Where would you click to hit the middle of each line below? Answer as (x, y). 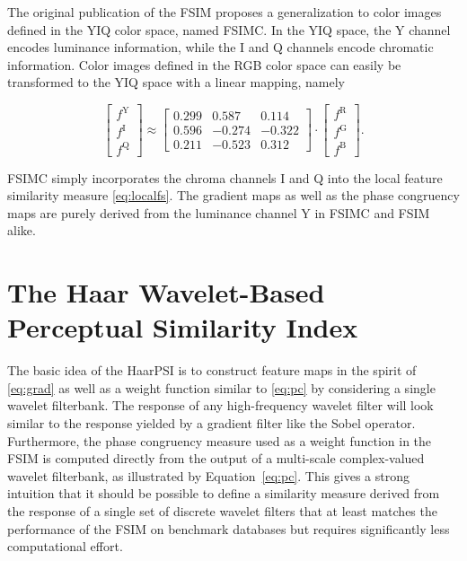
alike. (22, 230)
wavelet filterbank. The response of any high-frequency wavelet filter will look (220, 405)
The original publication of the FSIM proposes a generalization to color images (225, 12)
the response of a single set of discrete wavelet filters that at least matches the (222, 511)
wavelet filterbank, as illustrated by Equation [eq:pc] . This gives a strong (208, 475)
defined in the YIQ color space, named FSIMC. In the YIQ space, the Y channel (229, 29)
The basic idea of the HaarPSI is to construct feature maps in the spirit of (212, 370)
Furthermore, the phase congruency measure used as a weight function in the (220, 440)
